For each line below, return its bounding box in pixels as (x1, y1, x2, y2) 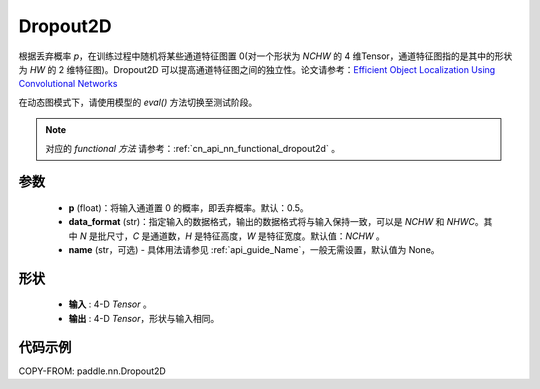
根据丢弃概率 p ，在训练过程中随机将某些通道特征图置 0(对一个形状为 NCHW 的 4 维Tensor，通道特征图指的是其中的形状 (18, 50, 513, 62)
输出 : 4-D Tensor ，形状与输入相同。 (68, 312, 220, 324)
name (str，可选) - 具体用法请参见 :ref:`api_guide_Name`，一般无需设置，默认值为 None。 (68, 244, 440, 256)
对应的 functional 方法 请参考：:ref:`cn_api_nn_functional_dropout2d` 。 (45, 142, 340, 154)
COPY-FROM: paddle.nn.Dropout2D (18, 365, 167, 377)
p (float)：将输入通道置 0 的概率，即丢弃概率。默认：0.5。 (68, 201, 309, 214)
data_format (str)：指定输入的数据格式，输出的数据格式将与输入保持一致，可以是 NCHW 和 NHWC (68, 216, 475, 228)
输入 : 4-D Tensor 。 (68, 298, 152, 310)
